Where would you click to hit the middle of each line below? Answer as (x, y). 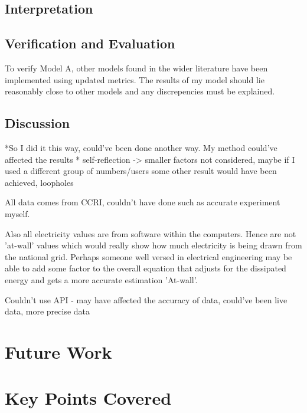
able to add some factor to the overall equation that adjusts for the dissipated (146, 268)
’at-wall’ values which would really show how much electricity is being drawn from (153, 245)
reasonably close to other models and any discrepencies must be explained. (140, 91)
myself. (17, 213)
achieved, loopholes (39, 182)
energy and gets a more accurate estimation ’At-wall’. (101, 279)
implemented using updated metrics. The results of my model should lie (135, 79)
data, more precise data (48, 311)
